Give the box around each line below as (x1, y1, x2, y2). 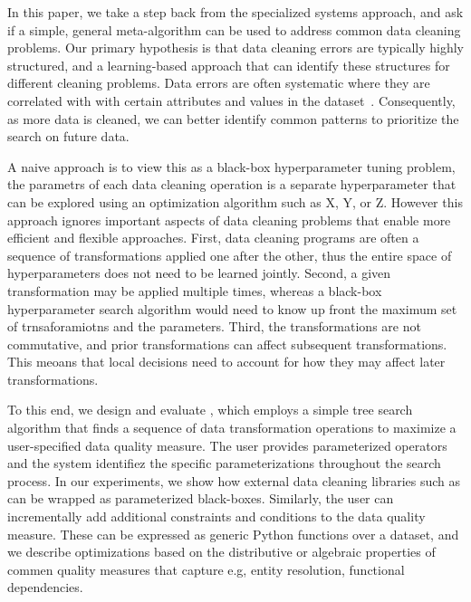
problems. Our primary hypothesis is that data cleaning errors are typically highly (7, 38, 464, 57)
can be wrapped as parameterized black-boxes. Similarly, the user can (7, 489, 394, 508)
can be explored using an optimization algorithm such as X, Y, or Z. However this (7, 192, 463, 211)
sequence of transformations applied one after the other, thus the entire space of (7, 245, 452, 264)
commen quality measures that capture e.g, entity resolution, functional (7, 559, 405, 578)
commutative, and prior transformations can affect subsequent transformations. (7, 334, 447, 353)
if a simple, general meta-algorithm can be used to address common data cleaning (7, 20, 461, 39)
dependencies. (7, 578, 83, 597)
